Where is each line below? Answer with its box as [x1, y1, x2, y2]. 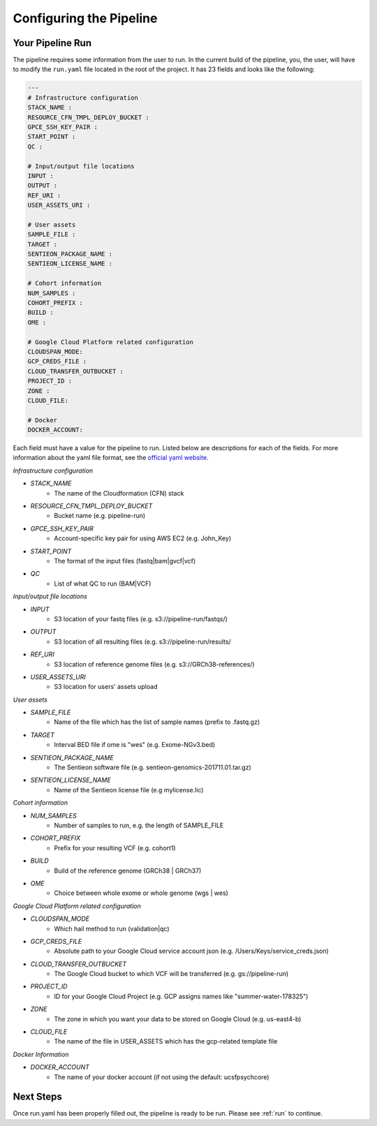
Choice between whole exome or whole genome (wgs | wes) [54, 889, 228, 897]
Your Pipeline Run [13, 37, 92, 49]
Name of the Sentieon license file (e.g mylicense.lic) [54, 785, 204, 794]
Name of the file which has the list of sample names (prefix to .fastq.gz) [54, 718, 260, 726]
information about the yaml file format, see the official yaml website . [13, 454, 209, 462]
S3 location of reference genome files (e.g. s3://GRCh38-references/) [54, 660, 255, 668]
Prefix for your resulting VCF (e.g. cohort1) [54, 843, 176, 852]
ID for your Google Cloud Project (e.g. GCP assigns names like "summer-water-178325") [54, 992, 309, 1000]
